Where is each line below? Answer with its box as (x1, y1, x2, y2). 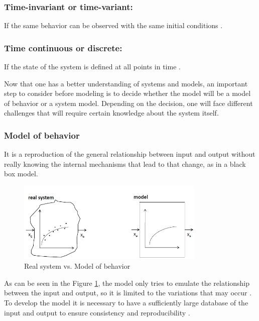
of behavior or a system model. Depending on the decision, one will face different (4, 97, 253, 108)
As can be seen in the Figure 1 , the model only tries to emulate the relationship (4, 277, 250, 288)
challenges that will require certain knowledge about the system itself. (4, 108, 219, 118)
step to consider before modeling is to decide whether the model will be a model (4, 88, 251, 98)
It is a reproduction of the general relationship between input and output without (4, 149, 255, 159)
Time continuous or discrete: (4, 41, 122, 54)
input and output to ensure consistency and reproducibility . (4, 307, 190, 317)
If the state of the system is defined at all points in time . (4, 61, 181, 72)
